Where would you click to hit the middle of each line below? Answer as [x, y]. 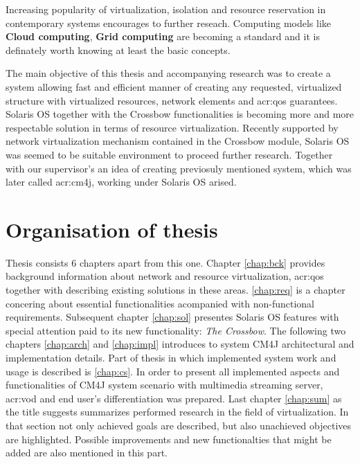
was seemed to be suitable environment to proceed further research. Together [169, 154]
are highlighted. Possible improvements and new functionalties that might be [169, 439]
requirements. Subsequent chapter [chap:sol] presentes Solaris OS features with [172, 317]
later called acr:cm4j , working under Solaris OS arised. [121, 182]
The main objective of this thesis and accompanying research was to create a [168, 73]
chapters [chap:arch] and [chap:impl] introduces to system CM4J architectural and [180, 344]
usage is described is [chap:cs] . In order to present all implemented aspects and [173, 371]
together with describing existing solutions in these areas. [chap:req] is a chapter [175, 290]
